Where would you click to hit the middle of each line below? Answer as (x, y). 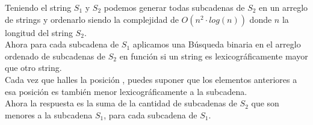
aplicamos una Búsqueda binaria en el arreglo (217, 44)
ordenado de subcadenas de (55, 56)
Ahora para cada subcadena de (62, 44)
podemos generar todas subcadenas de (174, 7)
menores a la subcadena (49, 114)
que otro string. (33, 68)
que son (265, 103)
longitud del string (39, 32)
